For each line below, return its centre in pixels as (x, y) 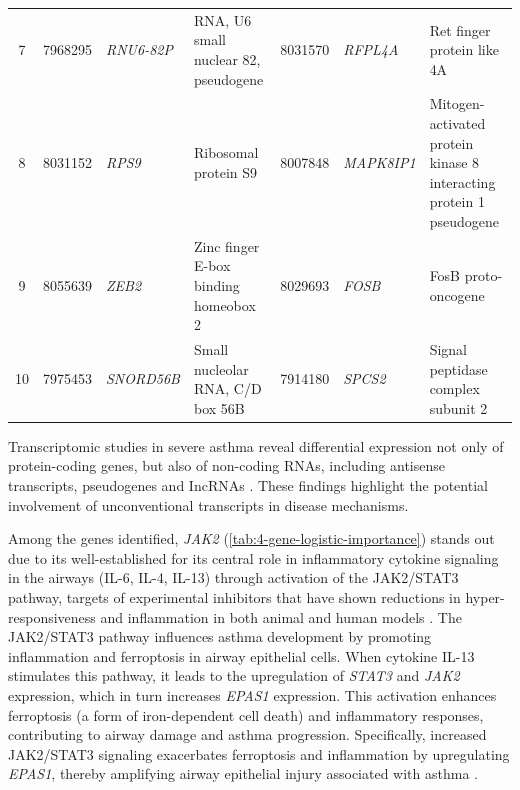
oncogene (457, 294)
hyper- (485, 597)
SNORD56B (143, 378)
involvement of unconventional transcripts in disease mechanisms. (208, 504)
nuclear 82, (227, 58)
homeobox (224, 304)
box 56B (219, 407)
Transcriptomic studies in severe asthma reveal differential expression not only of (256, 445)
